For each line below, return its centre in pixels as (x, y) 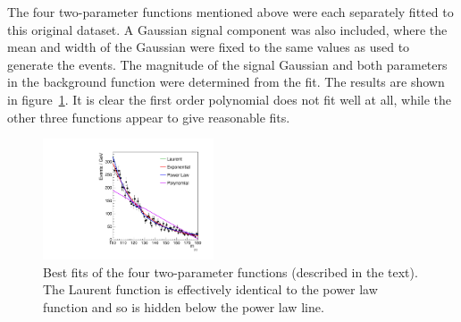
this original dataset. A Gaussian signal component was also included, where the (227, 29)
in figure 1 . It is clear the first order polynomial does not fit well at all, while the (230, 99)
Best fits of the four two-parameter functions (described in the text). (230, 271)
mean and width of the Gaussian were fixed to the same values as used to (209, 47)
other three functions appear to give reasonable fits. (149, 117)
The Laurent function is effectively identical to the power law (210, 289)
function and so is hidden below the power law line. (184, 306)
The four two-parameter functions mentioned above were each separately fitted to (230, 12)
